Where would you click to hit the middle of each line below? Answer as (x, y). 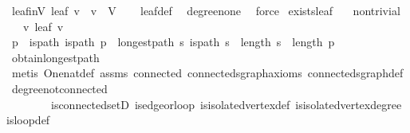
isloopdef (28, 120)
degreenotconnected (59, 88)
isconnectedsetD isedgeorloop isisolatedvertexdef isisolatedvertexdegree (226, 104)
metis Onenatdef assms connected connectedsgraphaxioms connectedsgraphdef (207, 73)
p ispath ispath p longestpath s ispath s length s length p (173, 42)
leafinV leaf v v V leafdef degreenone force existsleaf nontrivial (206, 10)
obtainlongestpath (55, 57)
